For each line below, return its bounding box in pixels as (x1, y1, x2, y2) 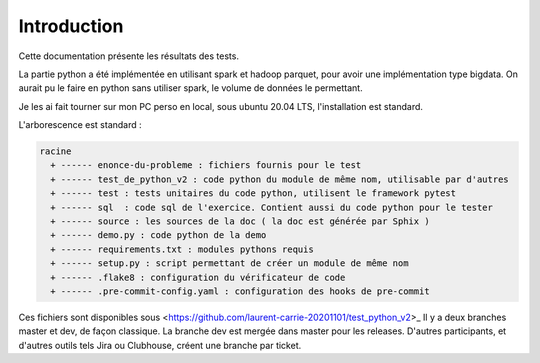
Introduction (18, 15, 124, 37)
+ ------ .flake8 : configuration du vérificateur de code (50, 271, 346, 283)
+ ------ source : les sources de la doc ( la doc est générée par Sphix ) (50, 216, 430, 227)
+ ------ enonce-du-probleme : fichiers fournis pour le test (50, 160, 362, 171)
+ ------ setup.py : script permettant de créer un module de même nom (50, 258, 409, 269)
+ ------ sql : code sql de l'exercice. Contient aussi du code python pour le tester (50, 201, 494, 213)
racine (39, 146, 72, 157)
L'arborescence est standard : (18, 119, 142, 131)
